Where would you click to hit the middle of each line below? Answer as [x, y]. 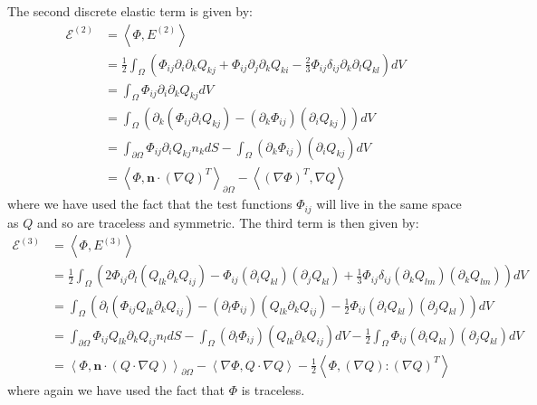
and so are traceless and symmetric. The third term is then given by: [228, 222]
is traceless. [273, 389]
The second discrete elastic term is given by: [130, 11]
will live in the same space [389, 204]
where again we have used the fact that [116, 389]
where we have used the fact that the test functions [150, 204]
